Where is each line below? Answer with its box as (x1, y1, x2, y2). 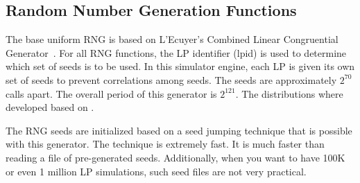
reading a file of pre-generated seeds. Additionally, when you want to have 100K (6, 150, 345, 164)
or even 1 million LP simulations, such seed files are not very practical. (6, 164, 307, 178)
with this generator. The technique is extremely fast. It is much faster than (6, 137, 325, 151)
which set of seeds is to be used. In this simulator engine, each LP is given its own (6, 59, 355, 73)
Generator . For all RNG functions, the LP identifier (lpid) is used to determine (6, 45, 347, 60)
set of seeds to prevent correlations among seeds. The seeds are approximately (6, 72, 337, 87)
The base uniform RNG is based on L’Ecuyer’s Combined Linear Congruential (6, 32, 338, 46)
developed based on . (6, 100, 94, 114)
